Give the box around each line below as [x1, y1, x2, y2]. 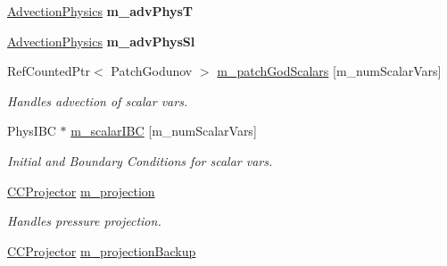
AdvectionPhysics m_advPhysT [7, 2, 193, 20]
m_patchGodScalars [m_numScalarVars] [217, 62, 442, 80]
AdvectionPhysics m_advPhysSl [7, 31, 195, 50]
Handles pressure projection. [7, 212, 161, 230]
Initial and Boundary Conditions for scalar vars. [7, 151, 273, 170]
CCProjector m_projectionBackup [7, 241, 196, 260]
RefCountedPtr [7, 62, 91, 80]
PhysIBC [7, 121, 56, 140]
